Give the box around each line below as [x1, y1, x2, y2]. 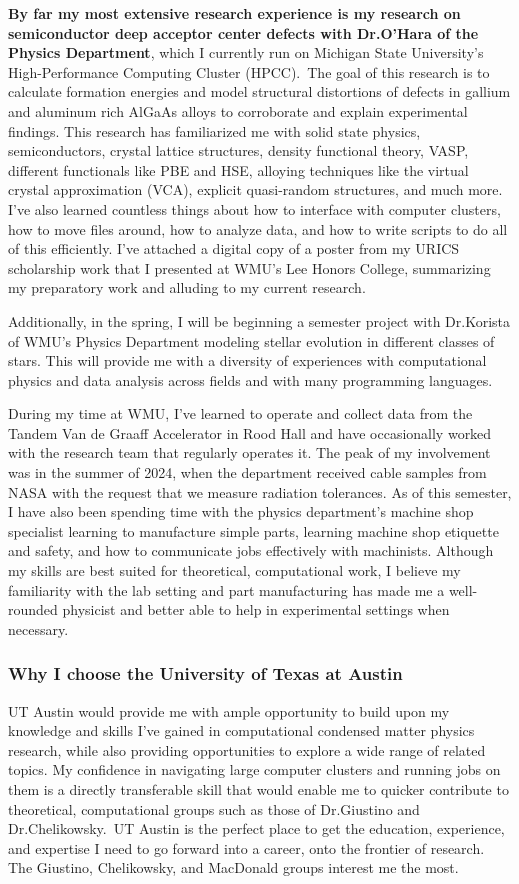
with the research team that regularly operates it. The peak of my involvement [8, 442, 491, 463]
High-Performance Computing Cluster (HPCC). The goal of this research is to [8, 61, 490, 82]
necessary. [8, 618, 69, 639]
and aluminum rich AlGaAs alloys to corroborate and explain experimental [8, 100, 468, 121]
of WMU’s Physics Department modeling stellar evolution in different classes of [8, 330, 495, 351]
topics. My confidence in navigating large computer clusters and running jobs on [8, 759, 501, 780]
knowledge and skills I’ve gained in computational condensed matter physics [8, 720, 475, 741]
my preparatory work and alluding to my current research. [8, 277, 366, 298]
